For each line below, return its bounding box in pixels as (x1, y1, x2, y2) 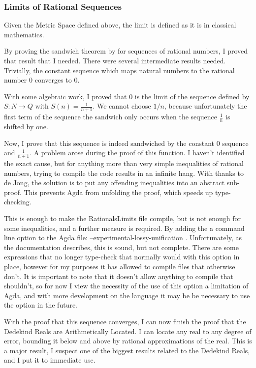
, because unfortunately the (164, 101, 247, 111)
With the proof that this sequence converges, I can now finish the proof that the (4, 316, 246, 326)
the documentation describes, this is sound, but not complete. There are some (4, 242, 239, 252)
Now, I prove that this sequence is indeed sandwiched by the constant (4, 138, 214, 148)
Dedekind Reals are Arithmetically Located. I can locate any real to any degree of (4, 326, 252, 336)
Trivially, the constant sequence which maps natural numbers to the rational (4, 65, 235, 75)
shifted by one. (4, 121, 48, 132)
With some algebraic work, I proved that (4, 91, 127, 101)
